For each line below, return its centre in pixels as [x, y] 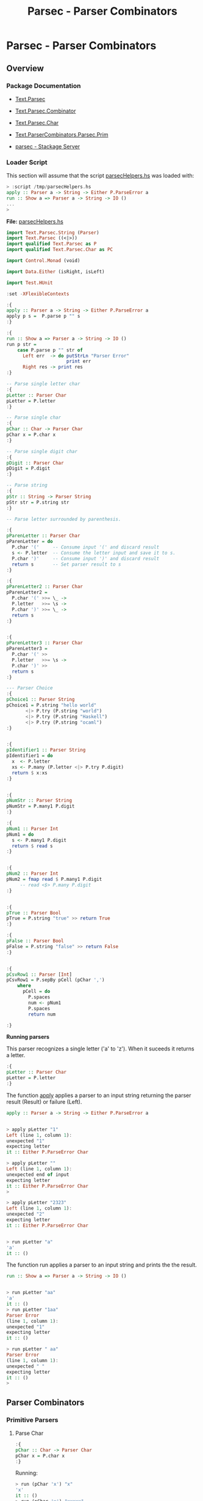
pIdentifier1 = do [30, 756]
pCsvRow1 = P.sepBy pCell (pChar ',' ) [55, 980]
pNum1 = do [20, 834]
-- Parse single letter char [43, 384]
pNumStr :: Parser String [39, 801]
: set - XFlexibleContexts [38, 294]
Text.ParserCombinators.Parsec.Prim [62, 134]
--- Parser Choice [30, 688]
